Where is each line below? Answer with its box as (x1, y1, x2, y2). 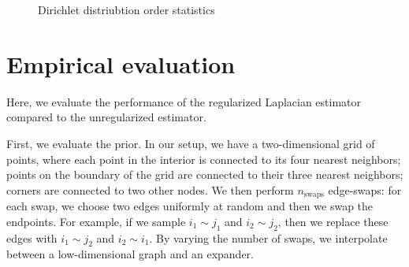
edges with (6, 229, 58, 246)
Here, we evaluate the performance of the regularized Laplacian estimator (6, 93, 362, 109)
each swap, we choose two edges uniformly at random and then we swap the (6, 198, 374, 214)
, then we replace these (277, 213, 389, 229)
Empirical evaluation (6, 47, 236, 80)
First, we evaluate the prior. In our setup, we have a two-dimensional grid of (6, 135, 375, 151)
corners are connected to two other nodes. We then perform (6, 181, 294, 198)
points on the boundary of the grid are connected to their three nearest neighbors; (6, 166, 403, 183)
